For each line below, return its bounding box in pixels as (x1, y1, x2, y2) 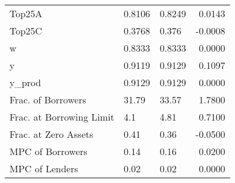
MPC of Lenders (10, 162, 79, 175)
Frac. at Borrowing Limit (10, 110, 114, 124)
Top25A (10, 7, 43, 20)
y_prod (10, 75, 41, 89)
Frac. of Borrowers (10, 93, 86, 106)
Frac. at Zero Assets (10, 127, 93, 141)
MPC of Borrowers (10, 144, 87, 158)
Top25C (10, 24, 42, 37)
